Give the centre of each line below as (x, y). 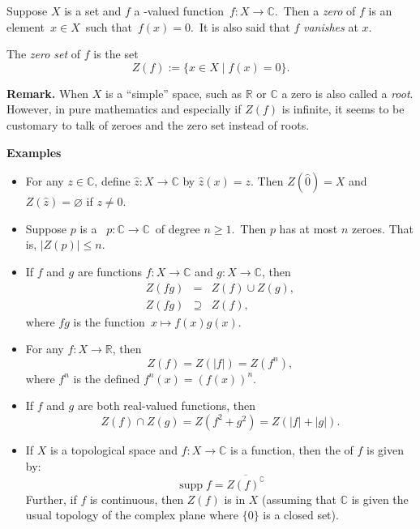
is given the (380, 499)
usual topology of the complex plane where (132, 515)
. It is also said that (240, 26)
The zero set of (44, 54)
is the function (109, 321)
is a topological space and (114, 449)
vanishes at (330, 26)
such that (109, 26)
